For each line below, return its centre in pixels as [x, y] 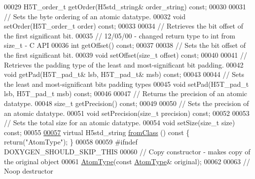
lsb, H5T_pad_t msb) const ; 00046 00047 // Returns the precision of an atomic [126, 93]
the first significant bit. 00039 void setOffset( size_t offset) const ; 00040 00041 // [126, 54]
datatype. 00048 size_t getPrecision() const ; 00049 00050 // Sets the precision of [127, 103]
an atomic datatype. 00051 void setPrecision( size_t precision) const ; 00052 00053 [127, 113]
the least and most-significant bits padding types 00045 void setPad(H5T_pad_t [127, 84]
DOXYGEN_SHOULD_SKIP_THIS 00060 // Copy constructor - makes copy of [127, 151]
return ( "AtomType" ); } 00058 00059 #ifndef [71, 142]
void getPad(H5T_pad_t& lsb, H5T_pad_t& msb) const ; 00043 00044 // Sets [124, 74]
